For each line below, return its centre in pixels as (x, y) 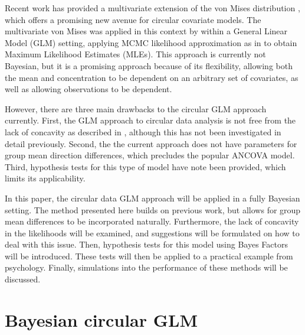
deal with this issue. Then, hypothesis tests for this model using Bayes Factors (147, 244)
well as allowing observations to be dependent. (88, 89)
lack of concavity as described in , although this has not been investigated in (143, 131)
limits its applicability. (45, 178)
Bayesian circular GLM (101, 319)
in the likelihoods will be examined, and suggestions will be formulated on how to (152, 232)
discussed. (23, 279)
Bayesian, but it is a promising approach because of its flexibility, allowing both (149, 65)
